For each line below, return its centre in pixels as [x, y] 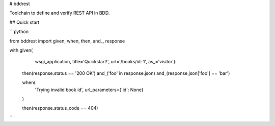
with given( [21, 50]
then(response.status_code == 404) [60, 108]
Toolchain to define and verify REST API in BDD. [60, 13]
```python [19, 32]
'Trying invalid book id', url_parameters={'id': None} [89, 90]
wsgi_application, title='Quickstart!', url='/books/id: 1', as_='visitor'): [106, 62]
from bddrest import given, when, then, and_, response [67, 41]
